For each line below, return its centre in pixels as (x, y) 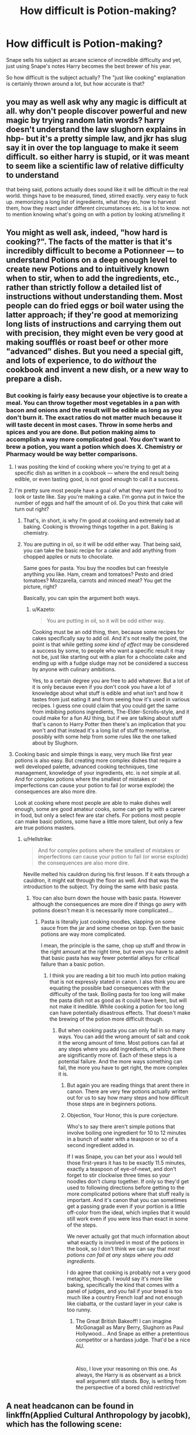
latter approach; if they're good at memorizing (92, 315)
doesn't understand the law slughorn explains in (96, 130)
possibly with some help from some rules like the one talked (104, 737)
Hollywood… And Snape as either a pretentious (133, 1334)
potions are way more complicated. (83, 934)
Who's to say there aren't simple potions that (121, 1127)
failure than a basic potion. (73, 964)
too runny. (79, 1310)
